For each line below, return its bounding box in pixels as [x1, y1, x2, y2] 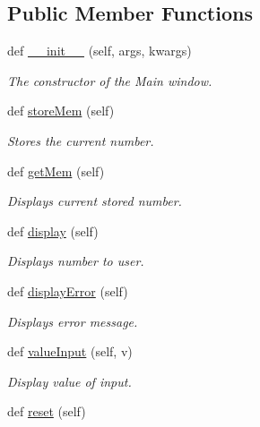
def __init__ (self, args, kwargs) [7, 41, 192, 60]
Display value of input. [7, 371, 132, 390]
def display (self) [7, 221, 99, 240]
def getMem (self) [7, 161, 105, 180]
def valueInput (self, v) [7, 342, 133, 361]
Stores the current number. [7, 131, 154, 149]
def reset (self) [7, 402, 86, 421]
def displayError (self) [7, 281, 128, 300]
